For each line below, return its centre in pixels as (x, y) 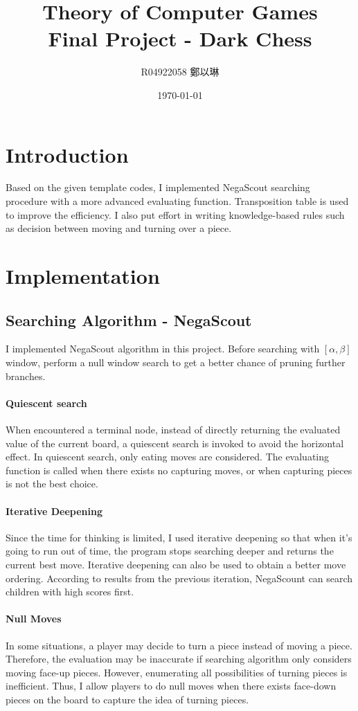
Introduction (67, 154)
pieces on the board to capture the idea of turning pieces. (127, 699)
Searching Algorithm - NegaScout (129, 319)
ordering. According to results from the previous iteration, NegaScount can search (179, 578)
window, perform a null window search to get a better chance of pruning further (176, 362)
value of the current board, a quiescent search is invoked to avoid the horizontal (175, 443)
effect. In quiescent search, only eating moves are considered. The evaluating (168, 457)
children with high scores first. (70, 592)
